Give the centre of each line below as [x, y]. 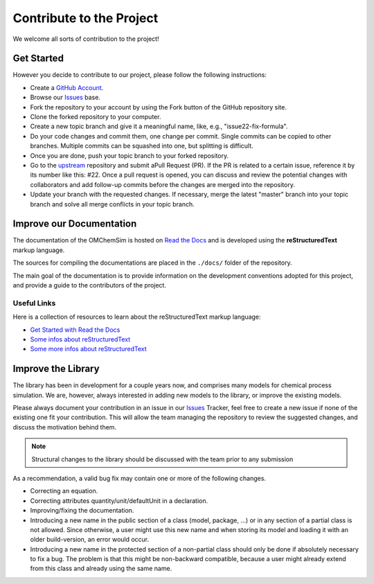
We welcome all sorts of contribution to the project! [86, 39]
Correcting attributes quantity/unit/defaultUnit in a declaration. [119, 501]
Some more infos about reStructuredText [88, 349]
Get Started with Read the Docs [75, 330]
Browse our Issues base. [65, 98]
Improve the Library [56, 369]
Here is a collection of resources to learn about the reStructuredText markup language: [137, 317]
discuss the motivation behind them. [65, 427]
